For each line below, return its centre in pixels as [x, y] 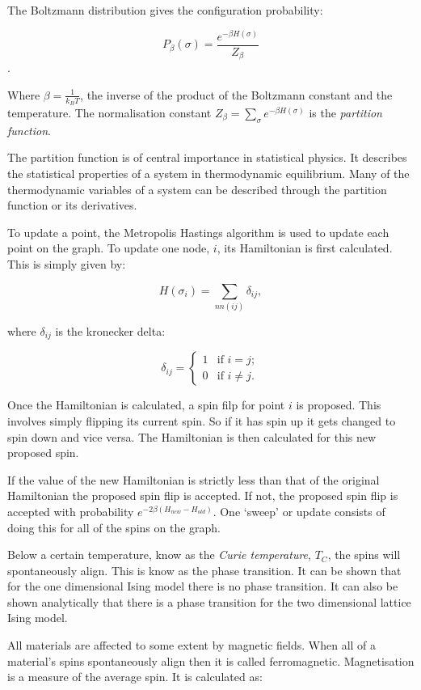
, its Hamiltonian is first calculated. [305, 248]
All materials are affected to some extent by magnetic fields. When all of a [192, 645]
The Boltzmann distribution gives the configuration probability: [165, 10]
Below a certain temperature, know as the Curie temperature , [159, 555]
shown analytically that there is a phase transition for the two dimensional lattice [209, 601]
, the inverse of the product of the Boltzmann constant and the [236, 94]
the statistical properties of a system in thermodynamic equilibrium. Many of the [208, 173]
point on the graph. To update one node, [109, 248]
